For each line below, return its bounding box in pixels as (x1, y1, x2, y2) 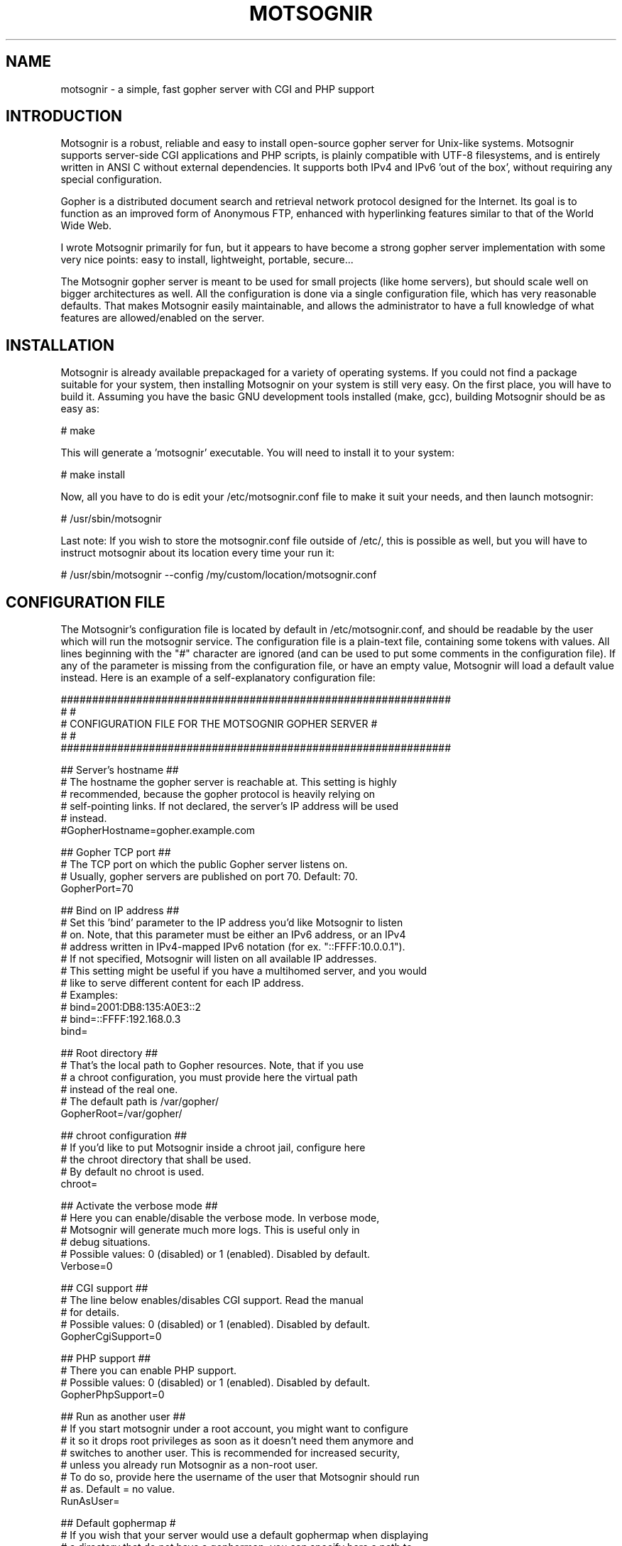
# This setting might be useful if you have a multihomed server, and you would (60, 965, 427, 977)
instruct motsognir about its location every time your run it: (60, 547, 335, 559)
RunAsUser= (60, 1495, 120, 1508)
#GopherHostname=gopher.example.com (60, 824, 256, 837)
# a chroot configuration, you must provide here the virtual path (60, 1071, 358, 1084)
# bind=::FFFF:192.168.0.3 (60, 1013, 181, 1026)
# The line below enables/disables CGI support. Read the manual (60, 1294, 364, 1307)
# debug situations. (60, 1236, 151, 1249)
